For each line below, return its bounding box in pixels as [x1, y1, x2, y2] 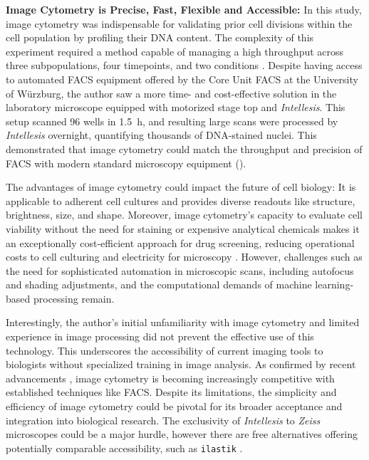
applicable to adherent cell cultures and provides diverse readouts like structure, [6, 193, 355, 208]
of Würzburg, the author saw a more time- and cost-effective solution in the [6, 85, 337, 100]
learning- [315, 277, 354, 292]
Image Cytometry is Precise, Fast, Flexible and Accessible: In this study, [6, 2, 362, 16]
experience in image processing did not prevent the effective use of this [6, 329, 314, 344]
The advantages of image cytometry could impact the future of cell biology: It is [6, 179, 356, 194]
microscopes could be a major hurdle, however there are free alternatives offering [6, 427, 358, 441]
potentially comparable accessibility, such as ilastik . [6, 440, 243, 455]
